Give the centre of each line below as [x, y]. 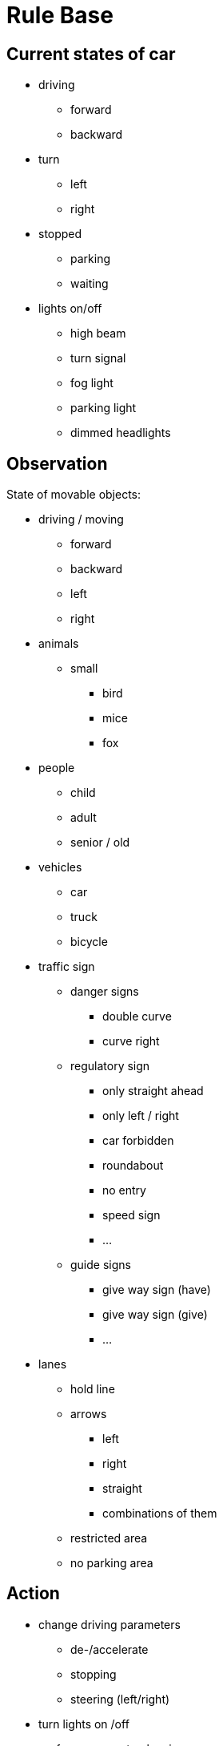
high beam [98, 333]
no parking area [112, 1563]
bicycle [89, 942]
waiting [90, 284]
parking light [104, 408]
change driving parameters [110, 1624]
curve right [131, 1041]
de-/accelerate [110, 1649]
